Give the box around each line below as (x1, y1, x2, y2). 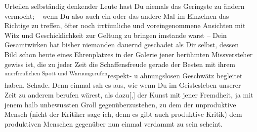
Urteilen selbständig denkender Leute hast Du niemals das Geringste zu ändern (4, 1, 245, 11)
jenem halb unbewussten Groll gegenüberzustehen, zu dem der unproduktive (4, 99, 236, 109)
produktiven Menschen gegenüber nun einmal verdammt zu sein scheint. (4, 118, 223, 129)
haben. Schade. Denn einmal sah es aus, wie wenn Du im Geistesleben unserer (4, 80, 241, 90)
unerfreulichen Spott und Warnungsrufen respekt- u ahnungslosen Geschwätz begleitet (4, 69, 243, 80)
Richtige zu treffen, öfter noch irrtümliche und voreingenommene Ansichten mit (4, 20, 246, 31)
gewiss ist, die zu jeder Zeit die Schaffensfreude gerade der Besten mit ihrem (4, 59, 235, 69)
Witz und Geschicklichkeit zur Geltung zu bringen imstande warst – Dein (4, 30, 227, 40)
